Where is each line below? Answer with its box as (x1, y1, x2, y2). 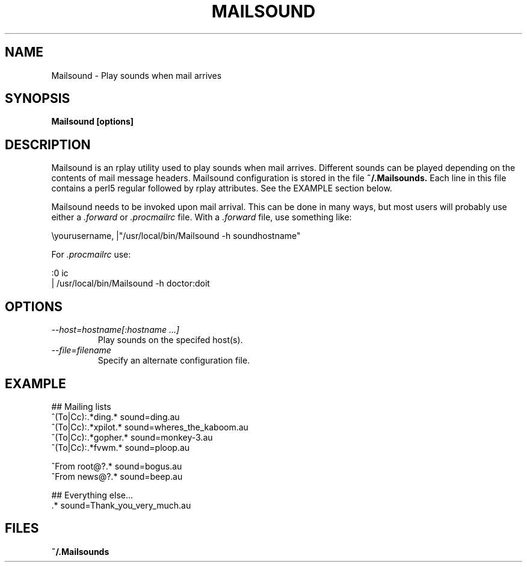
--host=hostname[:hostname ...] (51, 324, 180, 335)
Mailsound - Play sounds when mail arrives (51, 70, 222, 81)
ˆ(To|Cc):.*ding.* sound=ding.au (51, 411, 180, 422)
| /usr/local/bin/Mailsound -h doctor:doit (51, 278, 210, 289)
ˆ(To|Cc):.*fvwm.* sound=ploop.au (51, 442, 190, 453)
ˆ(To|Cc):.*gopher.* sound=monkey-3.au (51, 432, 213, 442)
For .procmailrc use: (51, 249, 131, 260)
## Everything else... (51, 489, 134, 500)
